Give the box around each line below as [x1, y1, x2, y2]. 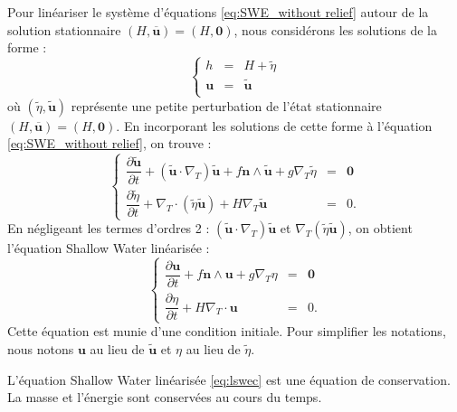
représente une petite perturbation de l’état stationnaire [71, 96, 382, 115]
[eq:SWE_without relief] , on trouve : [7, 134, 212, 153]
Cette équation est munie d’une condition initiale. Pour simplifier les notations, [7, 322, 446, 341]
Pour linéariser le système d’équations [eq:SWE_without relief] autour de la [7, 3, 429, 21]
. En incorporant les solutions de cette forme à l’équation [116, 116, 433, 135]
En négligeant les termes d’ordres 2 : [7, 219, 210, 238]
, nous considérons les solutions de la [233, 20, 437, 39]
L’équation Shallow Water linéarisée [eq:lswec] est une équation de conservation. [7, 370, 451, 389]
